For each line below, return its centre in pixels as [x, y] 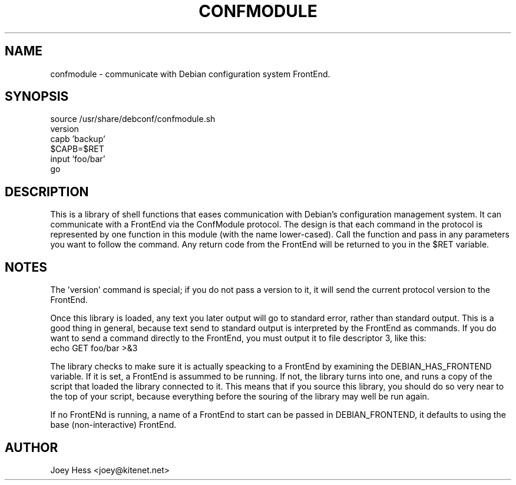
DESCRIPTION [47, 192]
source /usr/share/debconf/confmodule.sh [133, 119]
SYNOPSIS [37, 97]
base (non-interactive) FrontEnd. [113, 425]
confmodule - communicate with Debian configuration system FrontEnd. [190, 74]
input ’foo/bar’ [78, 159]
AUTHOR [32, 447]
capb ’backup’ [78, 139]
